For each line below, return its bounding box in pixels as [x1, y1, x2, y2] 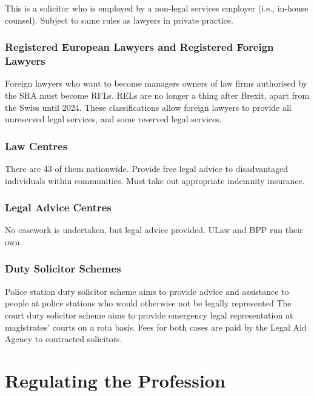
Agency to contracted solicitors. [5, 332, 122, 345]
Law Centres [5, 138, 68, 153]
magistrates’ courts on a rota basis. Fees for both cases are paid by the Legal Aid [5, 320, 307, 333]
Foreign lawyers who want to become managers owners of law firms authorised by [5, 77, 307, 90]
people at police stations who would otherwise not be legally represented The [5, 297, 292, 309]
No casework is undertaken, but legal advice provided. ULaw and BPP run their [5, 223, 303, 236]
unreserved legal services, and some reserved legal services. [5, 113, 222, 125]
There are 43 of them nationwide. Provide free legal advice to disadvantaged [5, 162, 289, 174]
